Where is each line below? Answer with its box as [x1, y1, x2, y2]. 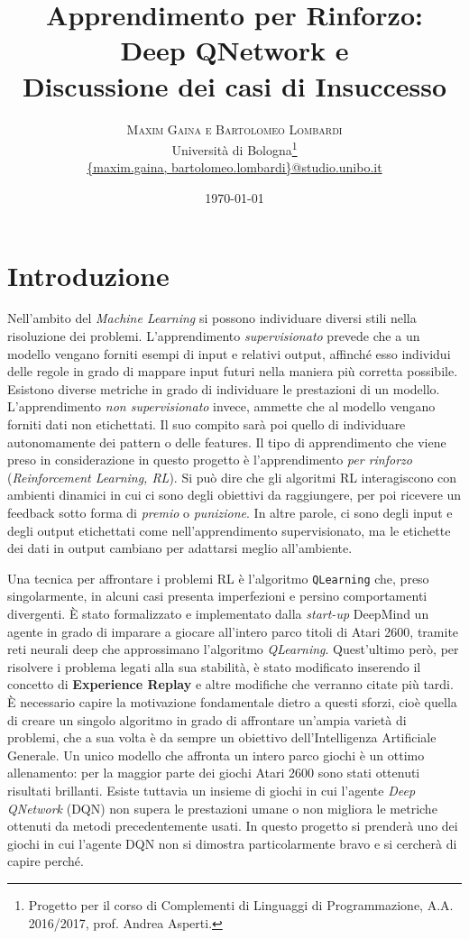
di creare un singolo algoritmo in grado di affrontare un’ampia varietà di [7, 710, 407, 729]
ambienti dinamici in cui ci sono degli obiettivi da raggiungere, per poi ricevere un [7, 485, 462, 504]
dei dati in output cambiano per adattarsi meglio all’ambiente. [7, 539, 353, 557]
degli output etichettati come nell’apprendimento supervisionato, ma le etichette [7, 520, 451, 539]
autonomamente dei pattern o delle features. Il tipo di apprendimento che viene [7, 432, 446, 451]
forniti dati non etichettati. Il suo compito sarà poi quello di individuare [7, 415, 406, 434]
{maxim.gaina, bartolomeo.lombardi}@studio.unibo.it [87, 158, 382, 177]
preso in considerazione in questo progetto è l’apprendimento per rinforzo [7, 450, 412, 469]
